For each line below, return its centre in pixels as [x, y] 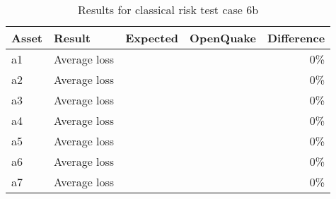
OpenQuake [223, 38]
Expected [152, 38]
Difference [296, 38]
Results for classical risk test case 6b [168, 10]
